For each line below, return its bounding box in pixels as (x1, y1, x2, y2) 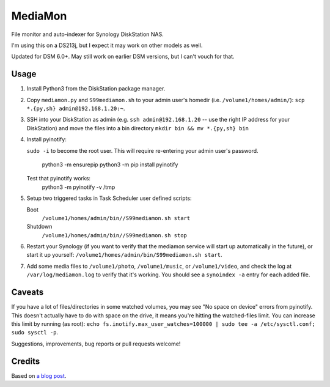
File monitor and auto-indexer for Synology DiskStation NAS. (11, 31, 164, 38)
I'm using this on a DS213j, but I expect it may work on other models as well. (11, 42, 203, 49)
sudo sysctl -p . (11, 329, 59, 336)
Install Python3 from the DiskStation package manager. (26, 85, 166, 92)
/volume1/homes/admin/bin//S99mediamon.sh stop (42, 232, 188, 238)
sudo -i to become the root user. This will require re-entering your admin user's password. (26, 147, 259, 154)
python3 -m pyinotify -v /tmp (42, 183, 116, 191)
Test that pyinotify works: (26, 175, 91, 182)
